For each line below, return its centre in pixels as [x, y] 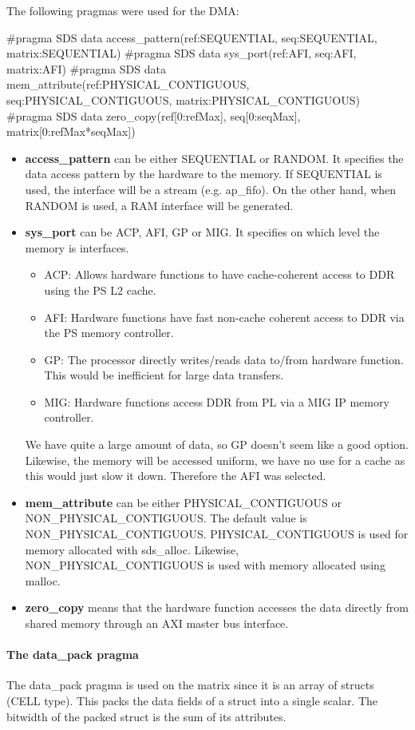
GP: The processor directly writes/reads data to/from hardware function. [224, 359]
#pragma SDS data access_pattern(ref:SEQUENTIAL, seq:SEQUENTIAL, [192, 37]
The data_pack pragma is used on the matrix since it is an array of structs [190, 685]
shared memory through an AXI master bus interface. [157, 623]
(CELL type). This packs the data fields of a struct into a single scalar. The [192, 700]
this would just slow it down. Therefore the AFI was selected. [176, 476]
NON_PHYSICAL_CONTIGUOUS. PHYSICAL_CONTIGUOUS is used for [217, 534]
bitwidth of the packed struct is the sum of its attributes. [146, 716]
